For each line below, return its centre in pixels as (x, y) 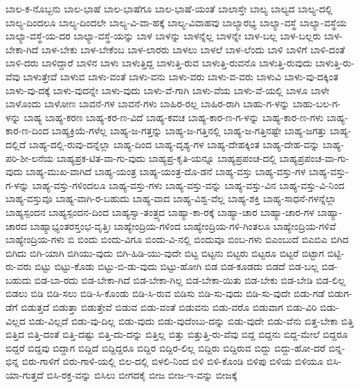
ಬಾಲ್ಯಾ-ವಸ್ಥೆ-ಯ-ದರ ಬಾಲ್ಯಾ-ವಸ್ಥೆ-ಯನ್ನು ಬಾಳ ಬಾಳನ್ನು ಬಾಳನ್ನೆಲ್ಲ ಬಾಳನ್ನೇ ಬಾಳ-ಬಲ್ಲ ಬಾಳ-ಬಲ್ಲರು (163, 36)
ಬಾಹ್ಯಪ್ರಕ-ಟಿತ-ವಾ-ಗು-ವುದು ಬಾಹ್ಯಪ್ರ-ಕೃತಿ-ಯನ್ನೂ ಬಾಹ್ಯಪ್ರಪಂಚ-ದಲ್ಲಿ (167, 157)
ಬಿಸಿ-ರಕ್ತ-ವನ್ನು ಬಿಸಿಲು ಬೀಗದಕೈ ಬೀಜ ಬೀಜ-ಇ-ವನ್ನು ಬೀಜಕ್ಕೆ (142, 375)
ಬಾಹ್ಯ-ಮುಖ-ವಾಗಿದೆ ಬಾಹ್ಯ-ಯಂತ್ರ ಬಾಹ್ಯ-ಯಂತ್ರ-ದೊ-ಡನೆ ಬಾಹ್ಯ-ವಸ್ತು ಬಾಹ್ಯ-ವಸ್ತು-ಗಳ (166, 171)
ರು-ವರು (19, 266)
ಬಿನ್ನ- (337, 347)
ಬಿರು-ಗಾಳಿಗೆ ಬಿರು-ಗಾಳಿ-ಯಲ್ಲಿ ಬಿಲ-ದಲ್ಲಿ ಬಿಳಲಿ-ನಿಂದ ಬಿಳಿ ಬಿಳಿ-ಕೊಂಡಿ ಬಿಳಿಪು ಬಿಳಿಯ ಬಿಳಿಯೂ (172, 361)
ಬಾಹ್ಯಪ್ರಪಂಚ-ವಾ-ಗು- (314, 157)
